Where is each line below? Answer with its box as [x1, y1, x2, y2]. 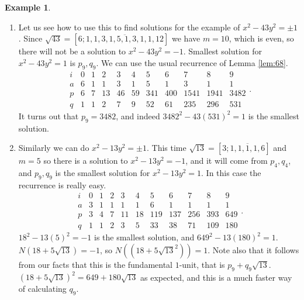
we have [172, 32, 201, 44]
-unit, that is [179, 258, 225, 270]
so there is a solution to [43, 154, 128, 167]
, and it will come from [185, 154, 268, 167]
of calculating [18, 282, 67, 295]
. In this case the [201, 166, 261, 178]
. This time [147, 142, 186, 154]
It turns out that [18, 109, 79, 122]
